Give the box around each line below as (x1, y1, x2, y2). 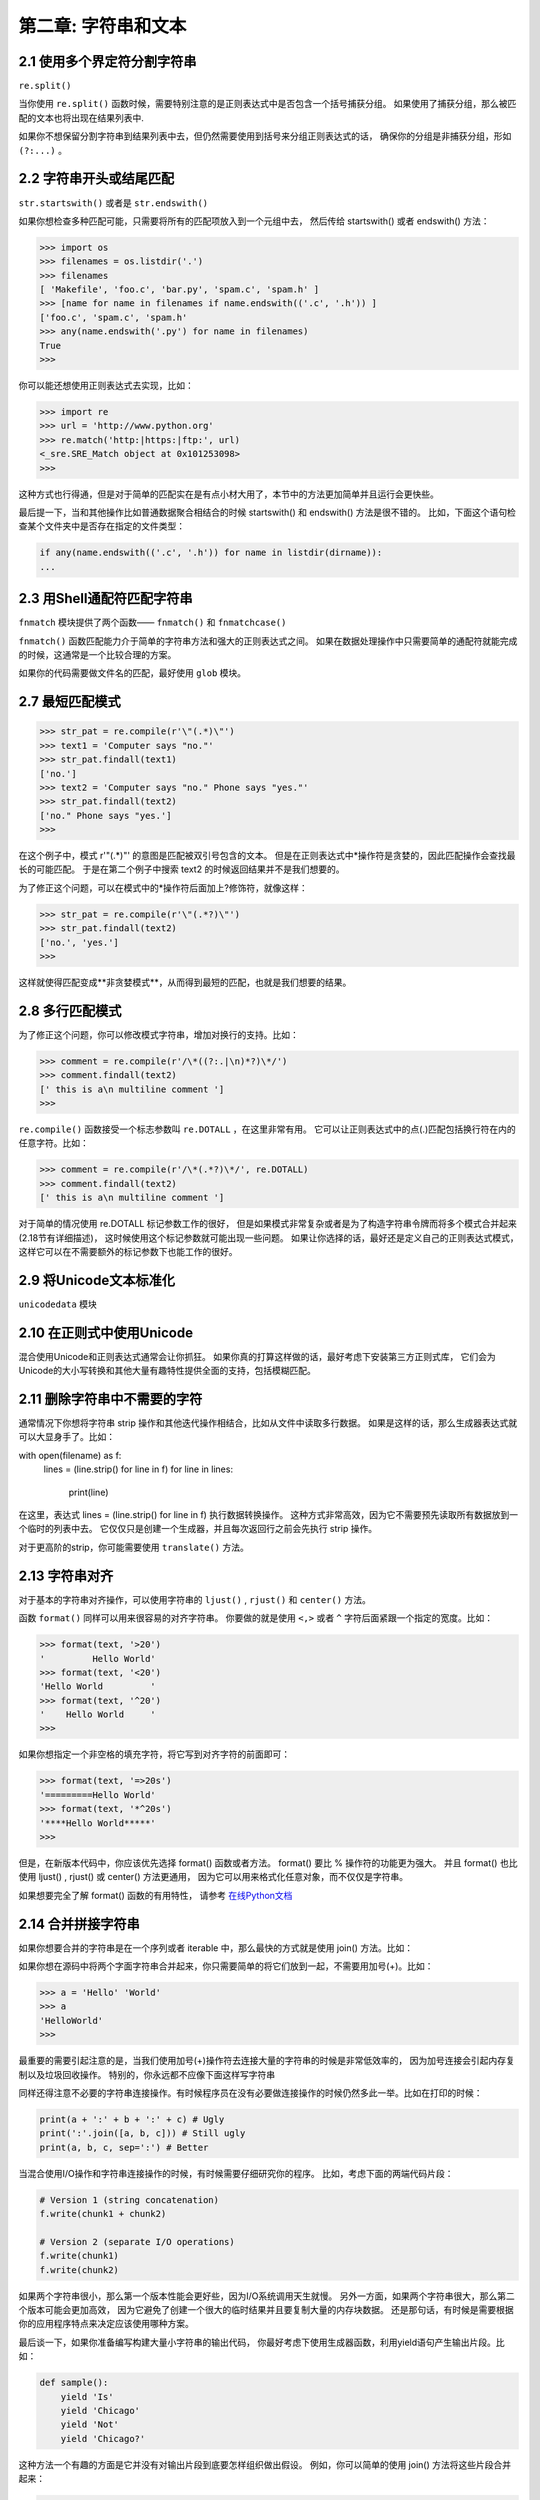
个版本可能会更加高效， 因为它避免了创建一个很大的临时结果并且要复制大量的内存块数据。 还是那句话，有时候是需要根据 (18, 2304, 514, 2316)
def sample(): (39, 2377, 109, 2389)
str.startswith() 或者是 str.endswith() (18, 196, 209, 209)
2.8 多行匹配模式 (18, 1002, 122, 1019)
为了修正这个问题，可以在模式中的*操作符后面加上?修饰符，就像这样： (18, 881, 309, 894)
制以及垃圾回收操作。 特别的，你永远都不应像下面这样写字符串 (18, 2068, 275, 2080)
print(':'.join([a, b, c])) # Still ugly (39, 2128, 246, 2139)
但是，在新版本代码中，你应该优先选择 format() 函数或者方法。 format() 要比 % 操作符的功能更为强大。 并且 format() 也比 (18, 1856, 518, 1869)
